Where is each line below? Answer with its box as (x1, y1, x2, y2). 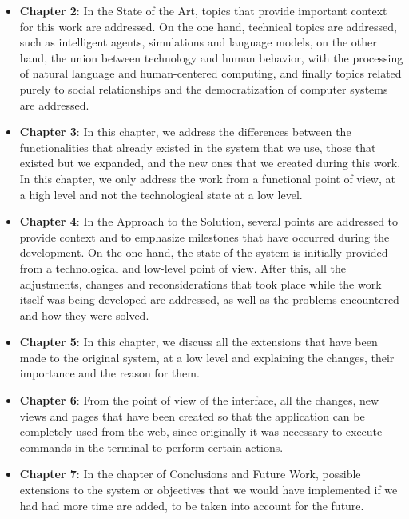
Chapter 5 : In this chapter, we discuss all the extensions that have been (19, 333, 378, 350)
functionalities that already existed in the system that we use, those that (19, 138, 376, 155)
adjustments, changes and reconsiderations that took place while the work (19, 275, 382, 292)
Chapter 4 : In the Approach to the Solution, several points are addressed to (19, 213, 399, 230)
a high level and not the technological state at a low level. (19, 186, 303, 202)
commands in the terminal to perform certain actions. (19, 438, 284, 455)
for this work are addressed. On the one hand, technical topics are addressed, (19, 18, 397, 34)
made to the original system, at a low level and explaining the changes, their (19, 349, 395, 365)
